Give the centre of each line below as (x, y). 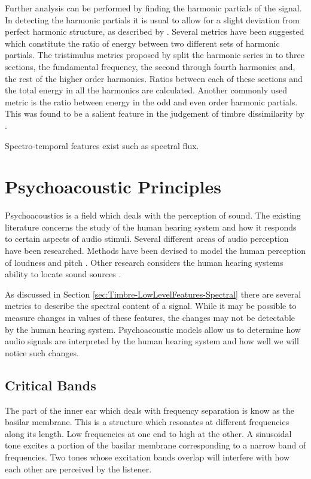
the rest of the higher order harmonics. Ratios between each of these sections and (154, 78)
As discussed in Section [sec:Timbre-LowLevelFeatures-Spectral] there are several (153, 294)
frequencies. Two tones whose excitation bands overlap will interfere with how (147, 457)
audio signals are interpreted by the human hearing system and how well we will (152, 341)
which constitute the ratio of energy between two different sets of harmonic (142, 43)
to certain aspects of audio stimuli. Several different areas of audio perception (147, 239)
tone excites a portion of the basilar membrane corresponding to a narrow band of (155, 445)
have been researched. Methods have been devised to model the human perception (155, 251)
